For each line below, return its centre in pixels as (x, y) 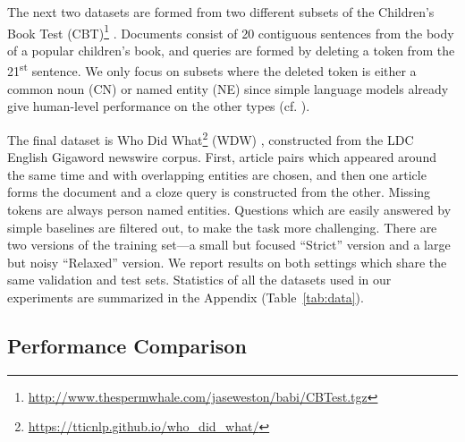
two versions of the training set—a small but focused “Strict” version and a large (229, 245)
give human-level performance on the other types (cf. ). (159, 106)
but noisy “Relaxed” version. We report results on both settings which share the (227, 262)
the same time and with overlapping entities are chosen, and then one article (217, 174)
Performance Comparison (127, 345)
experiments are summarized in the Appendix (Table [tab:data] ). (186, 297)
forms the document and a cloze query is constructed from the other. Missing (219, 192)
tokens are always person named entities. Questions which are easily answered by (229, 209)
